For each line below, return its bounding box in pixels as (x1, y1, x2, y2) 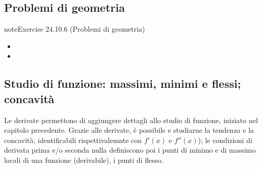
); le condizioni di (198, 134, 253, 145)
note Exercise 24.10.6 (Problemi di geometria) (4, 23, 145, 34)
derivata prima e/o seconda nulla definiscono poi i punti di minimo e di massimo (4, 144, 256, 155)
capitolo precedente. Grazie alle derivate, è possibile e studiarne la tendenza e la (4, 125, 254, 135)
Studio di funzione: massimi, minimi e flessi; (4, 76, 241, 91)
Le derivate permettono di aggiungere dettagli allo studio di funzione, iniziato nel (4, 114, 258, 125)
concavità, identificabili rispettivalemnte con (4, 134, 142, 145)
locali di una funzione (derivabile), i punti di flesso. (4, 154, 164, 165)
